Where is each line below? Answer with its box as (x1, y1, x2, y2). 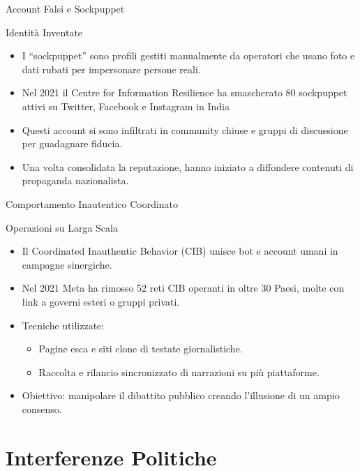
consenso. (22, 401, 62, 416)
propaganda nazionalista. (22, 173, 129, 188)
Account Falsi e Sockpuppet (6, 1, 125, 15)
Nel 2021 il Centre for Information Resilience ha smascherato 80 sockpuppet (22, 85, 347, 100)
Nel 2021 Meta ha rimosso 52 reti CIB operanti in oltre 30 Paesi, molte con (22, 281, 345, 295)
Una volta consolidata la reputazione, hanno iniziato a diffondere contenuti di (22, 159, 354, 174)
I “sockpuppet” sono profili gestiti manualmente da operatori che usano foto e (22, 48, 355, 63)
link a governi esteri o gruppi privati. (22, 294, 180, 308)
